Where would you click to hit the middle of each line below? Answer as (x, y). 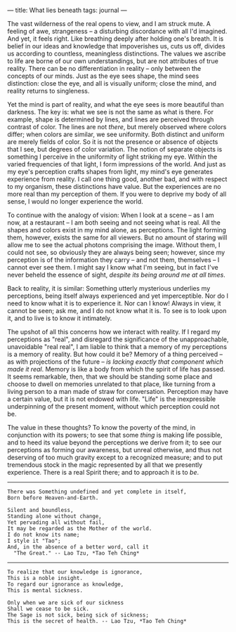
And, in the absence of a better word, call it (78, 547)
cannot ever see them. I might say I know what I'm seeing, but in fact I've (113, 267)
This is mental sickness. (45, 591)
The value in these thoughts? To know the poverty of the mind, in (101, 427)
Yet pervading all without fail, (56, 522)
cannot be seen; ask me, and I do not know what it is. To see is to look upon (117, 311)
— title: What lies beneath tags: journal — (67, 10)
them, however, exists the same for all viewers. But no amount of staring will (117, 237)
